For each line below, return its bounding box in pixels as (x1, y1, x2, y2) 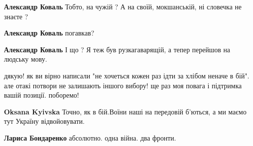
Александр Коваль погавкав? (4, 28, 95, 38)
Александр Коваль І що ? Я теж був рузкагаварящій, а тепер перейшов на (4, 44, 230, 54)
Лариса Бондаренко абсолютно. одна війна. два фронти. (4, 132, 176, 143)
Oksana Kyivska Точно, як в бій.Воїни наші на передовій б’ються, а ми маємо (4, 106, 247, 116)
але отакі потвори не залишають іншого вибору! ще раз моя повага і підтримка (4, 80, 242, 90)
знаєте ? (4, 11, 28, 21)
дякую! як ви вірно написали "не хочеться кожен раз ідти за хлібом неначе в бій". (4, 70, 250, 80)
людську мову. (4, 54, 47, 64)
